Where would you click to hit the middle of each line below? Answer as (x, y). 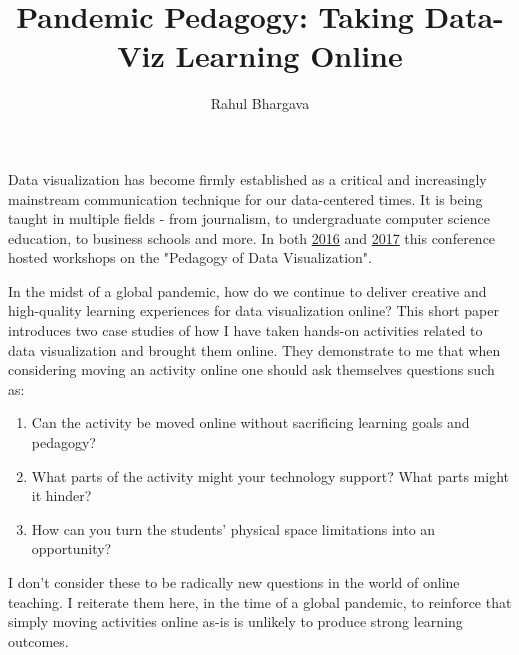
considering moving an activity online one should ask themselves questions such (251, 369)
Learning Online (289, 55)
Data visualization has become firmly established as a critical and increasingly (247, 178)
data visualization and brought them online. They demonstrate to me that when (254, 349)
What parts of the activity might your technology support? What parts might (270, 475)
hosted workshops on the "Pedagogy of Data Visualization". (190, 257)
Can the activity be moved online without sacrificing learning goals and (250, 422)
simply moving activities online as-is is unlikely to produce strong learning (235, 621)
